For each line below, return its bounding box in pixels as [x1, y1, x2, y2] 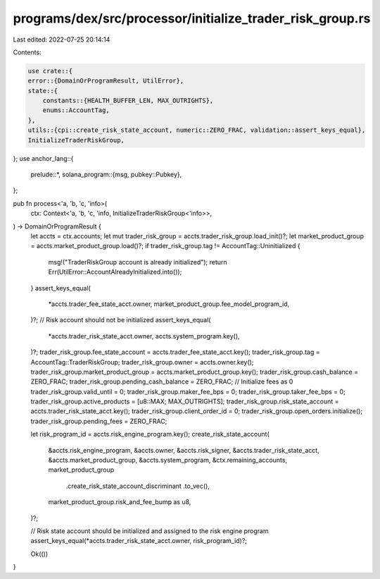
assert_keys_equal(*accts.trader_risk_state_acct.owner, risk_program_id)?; [30, 537, 248, 545]
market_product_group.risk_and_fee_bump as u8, [48, 498, 191, 506]
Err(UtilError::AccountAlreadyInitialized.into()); [48, 268, 182, 276]
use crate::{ [27, 67, 73, 75]
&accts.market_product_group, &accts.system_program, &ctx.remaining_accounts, [48, 456, 288, 465]
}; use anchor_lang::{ [13, 154, 74, 162]
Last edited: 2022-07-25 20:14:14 [13, 35, 110, 44]
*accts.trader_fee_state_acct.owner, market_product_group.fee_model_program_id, [48, 300, 290, 308]
